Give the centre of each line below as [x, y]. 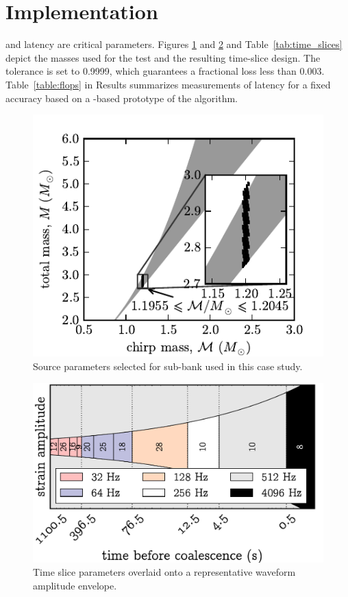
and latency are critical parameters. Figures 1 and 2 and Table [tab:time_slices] [174, 44]
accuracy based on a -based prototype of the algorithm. [122, 98]
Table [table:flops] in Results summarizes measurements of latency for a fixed [168, 84]
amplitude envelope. [75, 585]
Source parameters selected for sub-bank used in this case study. [168, 366]
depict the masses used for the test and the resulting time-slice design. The [163, 57]
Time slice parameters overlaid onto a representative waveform [164, 572]
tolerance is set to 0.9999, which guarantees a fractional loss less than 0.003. [165, 71]
